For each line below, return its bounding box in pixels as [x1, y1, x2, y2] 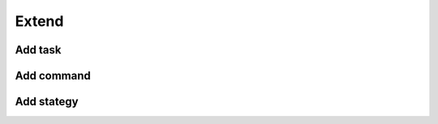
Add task [15, 43, 62, 57]
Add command [15, 69, 91, 83]
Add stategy [15, 95, 79, 109]
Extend [15, 12, 64, 30]
